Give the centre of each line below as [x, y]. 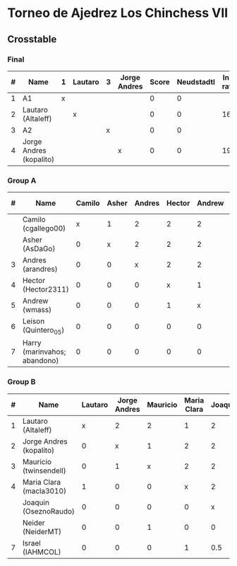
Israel [31, 543]
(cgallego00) [44, 229]
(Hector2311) [45, 289]
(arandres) [40, 269]
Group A [22, 180]
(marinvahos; [44, 352]
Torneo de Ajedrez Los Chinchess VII [118, 13]
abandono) [41, 361]
